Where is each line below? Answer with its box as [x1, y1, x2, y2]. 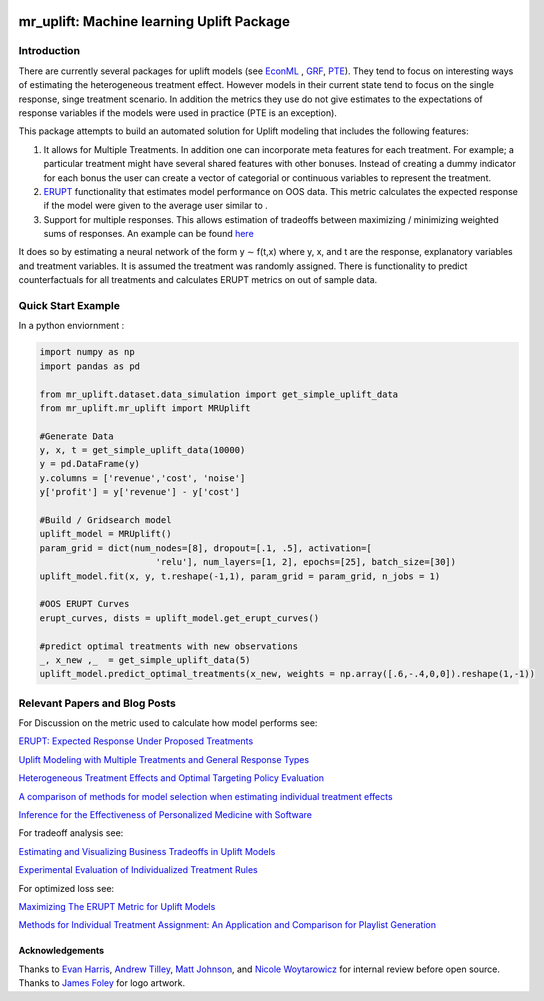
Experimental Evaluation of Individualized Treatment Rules [18, 864, 259, 876]
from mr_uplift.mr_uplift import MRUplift [39, 402, 251, 414]
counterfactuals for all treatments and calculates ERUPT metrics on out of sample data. [18, 274, 378, 286]
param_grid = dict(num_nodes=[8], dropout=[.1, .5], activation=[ [39, 542, 372, 554]
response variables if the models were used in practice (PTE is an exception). [18, 106, 337, 119]
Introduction [18, 44, 80, 58]
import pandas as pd [39, 360, 140, 372]
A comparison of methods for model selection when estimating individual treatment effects [18, 790, 394, 802]
